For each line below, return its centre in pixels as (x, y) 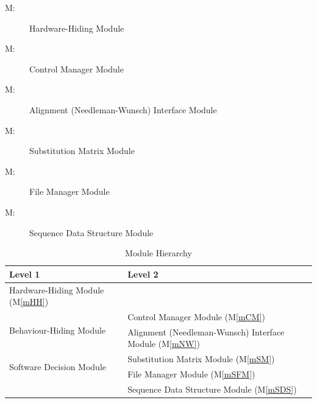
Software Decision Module (58, 366)
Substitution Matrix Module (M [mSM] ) (201, 359)
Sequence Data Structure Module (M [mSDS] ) (212, 389)
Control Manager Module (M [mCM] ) (196, 317)
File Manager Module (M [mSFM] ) (191, 374)
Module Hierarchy (158, 253)
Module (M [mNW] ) (164, 344)
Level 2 (143, 274)
